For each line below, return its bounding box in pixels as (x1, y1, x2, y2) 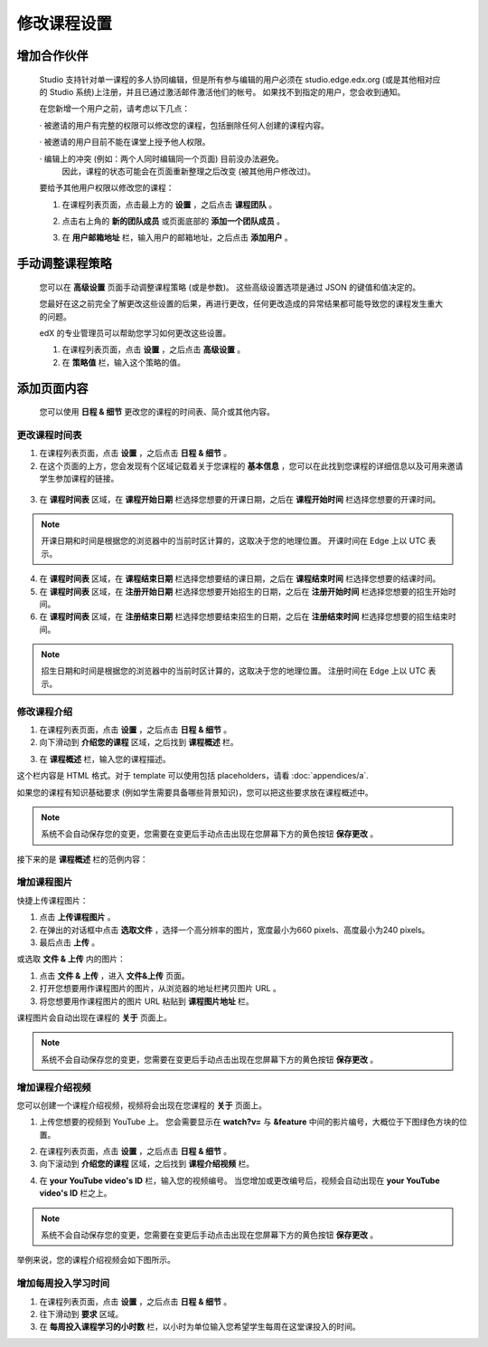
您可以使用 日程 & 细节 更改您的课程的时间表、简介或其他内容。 (39, 406, 275, 417)
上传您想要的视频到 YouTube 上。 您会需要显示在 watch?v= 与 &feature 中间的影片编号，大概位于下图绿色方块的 (39, 1116, 460, 1127)
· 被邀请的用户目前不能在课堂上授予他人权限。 (39, 137, 211, 148)
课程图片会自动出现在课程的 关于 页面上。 (16, 1012, 172, 1023)
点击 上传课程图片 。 (39, 912, 116, 922)
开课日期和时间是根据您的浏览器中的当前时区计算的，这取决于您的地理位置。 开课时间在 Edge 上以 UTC (41, 535, 427, 547)
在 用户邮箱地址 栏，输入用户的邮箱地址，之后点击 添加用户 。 (61, 232, 293, 244)
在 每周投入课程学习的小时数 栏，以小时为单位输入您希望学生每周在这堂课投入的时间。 (39, 1322, 361, 1333)
